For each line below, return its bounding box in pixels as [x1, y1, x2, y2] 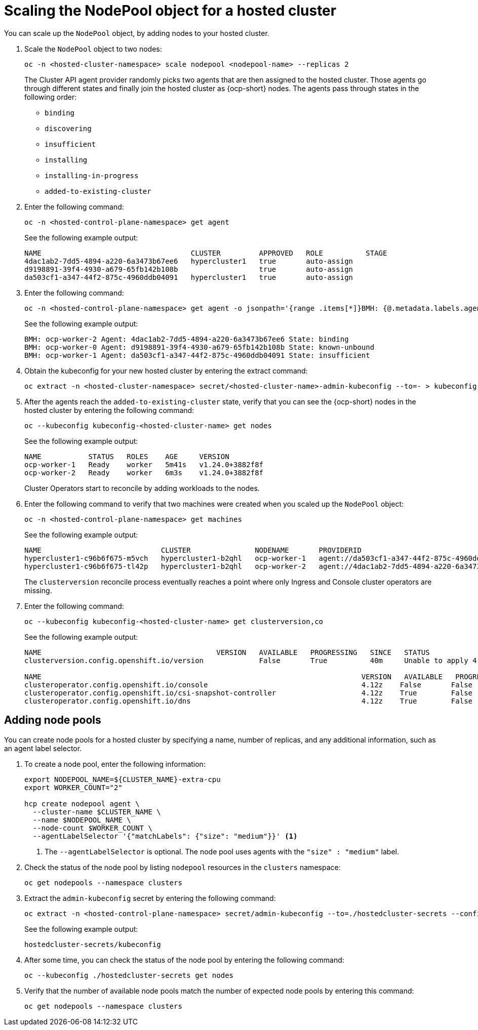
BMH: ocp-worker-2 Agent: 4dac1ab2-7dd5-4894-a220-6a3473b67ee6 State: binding [24, 335, 349, 343]
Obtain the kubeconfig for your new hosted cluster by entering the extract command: [24, 366, 308, 375]
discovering [45, 124, 92, 133]
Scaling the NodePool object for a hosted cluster [4, 2, 337, 19]
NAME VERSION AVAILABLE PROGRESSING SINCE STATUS [24, 648, 430, 656]
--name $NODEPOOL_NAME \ [32, 815, 131, 824]
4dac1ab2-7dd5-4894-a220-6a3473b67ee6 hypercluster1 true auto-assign [24, 257, 353, 265]
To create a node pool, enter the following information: [24, 759, 206, 768]
